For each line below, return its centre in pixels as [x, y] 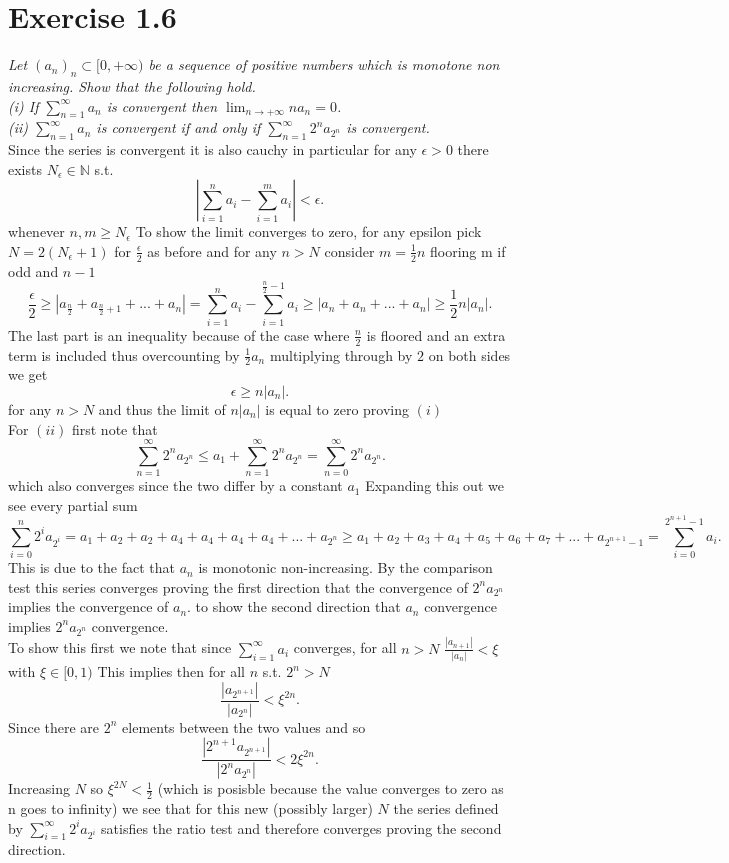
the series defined [446, 808]
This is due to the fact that [91, 567]
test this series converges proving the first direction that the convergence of [238, 586]
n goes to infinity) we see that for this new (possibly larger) [190, 808]
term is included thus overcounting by [124, 354]
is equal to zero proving [337, 408]
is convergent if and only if [178, 127]
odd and [33, 270]
